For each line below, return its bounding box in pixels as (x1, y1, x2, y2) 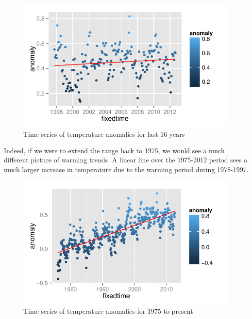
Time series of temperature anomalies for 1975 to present (23, 306, 193, 316)
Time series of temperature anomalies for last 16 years (23, 128, 185, 139)
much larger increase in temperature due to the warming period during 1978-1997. (4, 164, 249, 174)
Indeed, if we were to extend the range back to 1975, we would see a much (4, 145, 225, 155)
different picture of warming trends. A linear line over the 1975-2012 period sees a (4, 155, 248, 165)
